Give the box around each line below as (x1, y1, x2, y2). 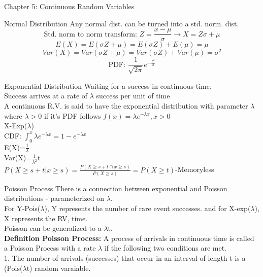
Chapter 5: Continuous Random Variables (4, 1, 135, 11)
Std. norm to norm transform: (44, 30, 137, 38)
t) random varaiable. (26, 262, 91, 273)
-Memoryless (175, 164, 214, 175)
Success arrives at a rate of (4, 90, 88, 101)
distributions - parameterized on (4, 193, 105, 203)
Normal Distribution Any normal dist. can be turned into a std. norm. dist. (4, 18, 239, 28)
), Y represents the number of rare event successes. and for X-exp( (44, 203, 251, 214)
